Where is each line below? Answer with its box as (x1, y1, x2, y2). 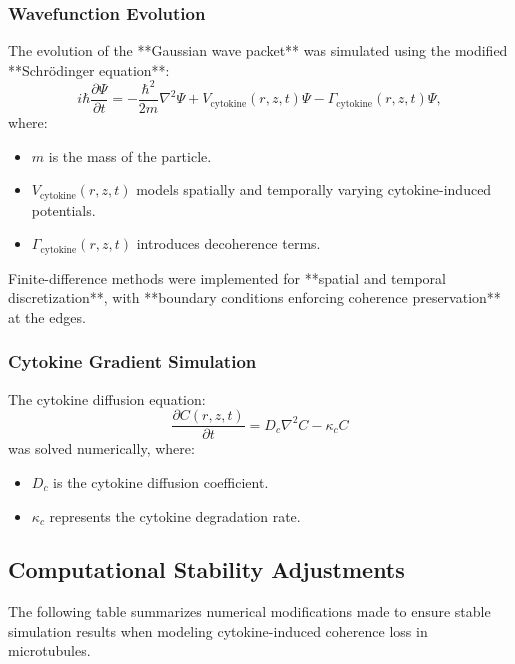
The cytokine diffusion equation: (8, 388, 206, 409)
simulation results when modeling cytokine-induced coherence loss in (8, 620, 428, 641)
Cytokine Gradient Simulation (8, 349, 257, 374)
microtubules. (8, 640, 91, 661)
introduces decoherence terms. (136, 233, 321, 254)
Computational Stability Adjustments (8, 554, 405, 585)
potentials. (31, 199, 96, 220)
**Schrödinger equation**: (8, 59, 170, 80)
